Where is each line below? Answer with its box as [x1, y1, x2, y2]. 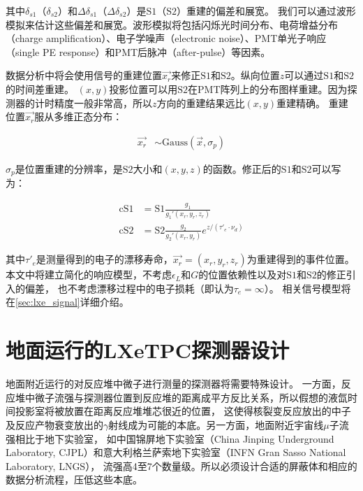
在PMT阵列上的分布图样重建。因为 [188, 81, 348, 96]
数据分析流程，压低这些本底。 [6, 472, 142, 487]
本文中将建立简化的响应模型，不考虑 [6, 267, 172, 282]
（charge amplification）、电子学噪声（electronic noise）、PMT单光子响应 [6, 31, 327, 45]
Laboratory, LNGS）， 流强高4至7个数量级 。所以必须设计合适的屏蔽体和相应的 [6, 458, 357, 473]
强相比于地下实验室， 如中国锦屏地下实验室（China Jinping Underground [6, 431, 334, 446]
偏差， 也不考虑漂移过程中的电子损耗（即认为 [24, 280, 234, 295]
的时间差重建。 [6, 81, 74, 96]
